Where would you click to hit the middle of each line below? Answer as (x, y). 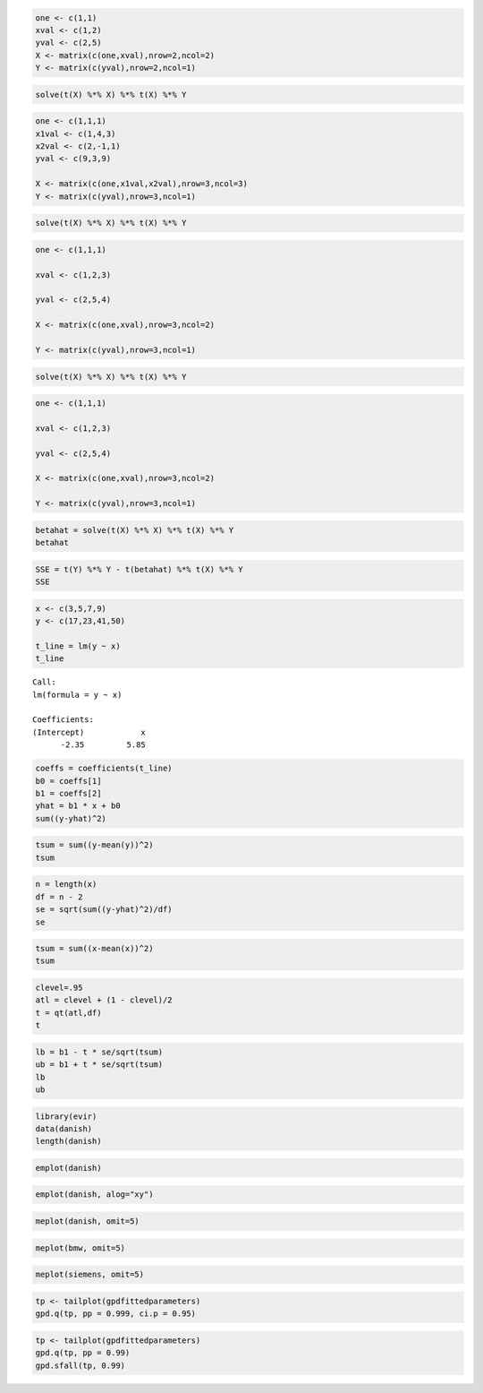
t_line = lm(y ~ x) (78, 646)
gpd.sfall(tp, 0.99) (80, 1365)
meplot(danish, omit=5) (88, 1221)
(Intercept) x (89, 732)
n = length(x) (66, 884)
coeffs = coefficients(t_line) (104, 769)
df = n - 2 (59, 897)
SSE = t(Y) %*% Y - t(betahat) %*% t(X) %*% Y (139, 569)
